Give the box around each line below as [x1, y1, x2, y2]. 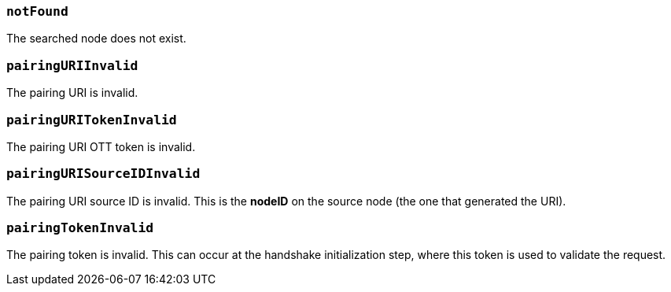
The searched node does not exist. [6, 31, 186, 46]
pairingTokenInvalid [6, 220, 154, 235]
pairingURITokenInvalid [6, 112, 177, 128]
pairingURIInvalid [6, 57, 138, 73]
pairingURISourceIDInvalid [6, 166, 201, 182]
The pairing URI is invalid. [6, 86, 138, 100]
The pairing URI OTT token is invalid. [6, 139, 196, 153]
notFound [6, 4, 68, 19]
